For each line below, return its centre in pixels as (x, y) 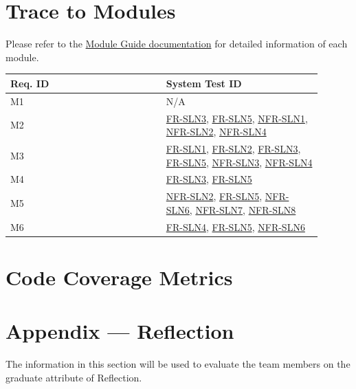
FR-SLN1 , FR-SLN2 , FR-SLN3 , (233, 148)
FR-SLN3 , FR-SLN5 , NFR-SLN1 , (237, 118)
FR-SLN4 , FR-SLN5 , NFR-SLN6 (235, 226)
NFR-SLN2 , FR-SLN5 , (214, 196)
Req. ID (30, 83)
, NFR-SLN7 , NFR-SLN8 (243, 209)
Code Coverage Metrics (119, 277)
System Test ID (204, 83)
